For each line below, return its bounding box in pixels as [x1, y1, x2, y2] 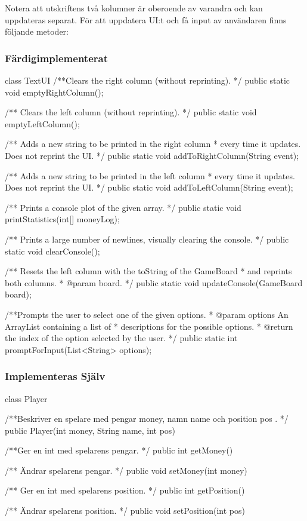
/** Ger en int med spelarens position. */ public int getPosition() [5, 484, 245, 497]
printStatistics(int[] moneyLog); [5, 213, 120, 225]
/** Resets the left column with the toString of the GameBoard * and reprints [5, 265, 292, 277]
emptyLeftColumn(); [5, 117, 80, 130]
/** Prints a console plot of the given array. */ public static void [5, 201, 241, 213]
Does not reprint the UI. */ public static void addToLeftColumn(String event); [5, 181, 293, 194]
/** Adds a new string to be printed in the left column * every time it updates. [5, 169, 295, 182]
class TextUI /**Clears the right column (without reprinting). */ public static [5, 74, 290, 86]
